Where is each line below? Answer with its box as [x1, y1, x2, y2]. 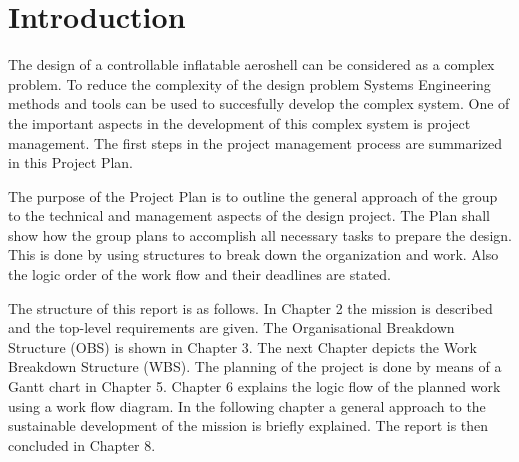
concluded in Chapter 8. [8, 434, 156, 455]
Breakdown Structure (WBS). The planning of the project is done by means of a [8, 356, 502, 377]
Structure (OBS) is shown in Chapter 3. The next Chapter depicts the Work [8, 336, 477, 357]
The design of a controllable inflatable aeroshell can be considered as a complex [8, 54, 495, 75]
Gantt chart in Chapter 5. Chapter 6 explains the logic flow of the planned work [8, 376, 501, 397]
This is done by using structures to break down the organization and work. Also [8, 244, 499, 265]
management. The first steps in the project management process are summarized [8, 132, 503, 153]
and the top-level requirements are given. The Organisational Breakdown [8, 317, 455, 338]
